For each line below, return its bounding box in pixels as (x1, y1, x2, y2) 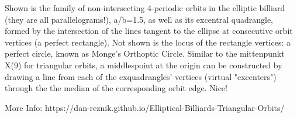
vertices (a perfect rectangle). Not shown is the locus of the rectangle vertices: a (5, 36, 291, 48)
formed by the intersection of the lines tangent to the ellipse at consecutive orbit (5, 25, 293, 37)
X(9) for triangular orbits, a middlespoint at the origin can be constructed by (5, 58, 282, 71)
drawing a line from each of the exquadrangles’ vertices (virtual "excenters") (5, 70, 277, 82)
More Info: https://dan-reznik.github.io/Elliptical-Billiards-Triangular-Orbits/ (5, 101, 285, 113)
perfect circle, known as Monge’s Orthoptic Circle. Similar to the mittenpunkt (5, 47, 285, 60)
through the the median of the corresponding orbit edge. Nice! (5, 82, 227, 94)
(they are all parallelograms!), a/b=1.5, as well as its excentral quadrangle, (5, 13, 274, 25)
